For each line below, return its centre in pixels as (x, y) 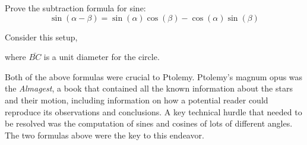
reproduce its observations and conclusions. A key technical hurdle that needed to (153, 111)
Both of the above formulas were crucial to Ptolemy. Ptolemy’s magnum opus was (154, 76)
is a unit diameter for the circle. (102, 57)
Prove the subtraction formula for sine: (75, 8)
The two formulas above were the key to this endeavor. (105, 135)
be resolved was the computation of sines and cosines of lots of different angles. (149, 123)
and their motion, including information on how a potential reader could (137, 100)
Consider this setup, (41, 37)
